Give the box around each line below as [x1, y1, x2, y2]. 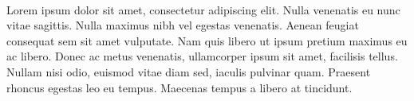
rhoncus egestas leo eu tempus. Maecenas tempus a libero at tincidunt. [6, 79, 353, 95]
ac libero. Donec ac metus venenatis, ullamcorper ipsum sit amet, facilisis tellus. [6, 48, 398, 64]
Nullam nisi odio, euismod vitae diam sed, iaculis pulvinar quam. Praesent [6, 63, 371, 80]
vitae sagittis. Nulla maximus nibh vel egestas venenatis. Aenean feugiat [6, 17, 359, 33]
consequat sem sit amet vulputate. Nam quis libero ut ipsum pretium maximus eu [6, 32, 408, 49]
